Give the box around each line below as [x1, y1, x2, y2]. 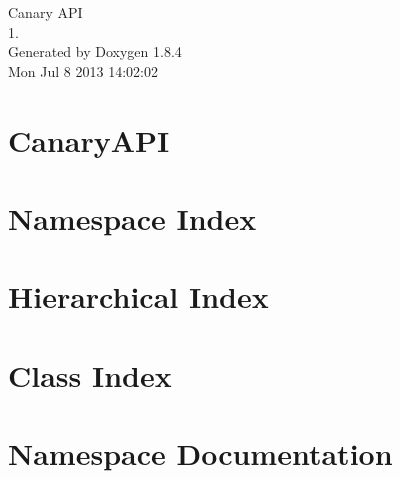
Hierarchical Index [8, 276, 269, 317]
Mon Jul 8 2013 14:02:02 [8, 60, 158, 81]
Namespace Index [8, 197, 257, 238]
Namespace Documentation [8, 433, 393, 474]
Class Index [8, 354, 172, 395]
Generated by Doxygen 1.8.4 [8, 41, 182, 62]
